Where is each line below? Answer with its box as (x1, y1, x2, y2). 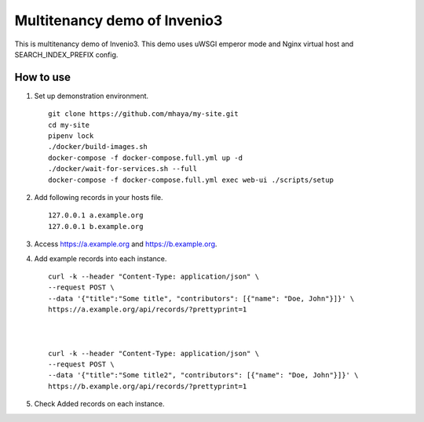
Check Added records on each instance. (34, 399, 165, 409)
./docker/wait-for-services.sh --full (48, 165, 198, 173)
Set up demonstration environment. (34, 91, 149, 100)
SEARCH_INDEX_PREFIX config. (14, 49, 119, 59)
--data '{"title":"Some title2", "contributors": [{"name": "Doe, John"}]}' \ (48, 371, 359, 380)
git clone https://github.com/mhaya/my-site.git (48, 110, 239, 118)
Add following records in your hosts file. (34, 192, 164, 202)
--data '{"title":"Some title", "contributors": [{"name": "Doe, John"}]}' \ (48, 294, 355, 303)
